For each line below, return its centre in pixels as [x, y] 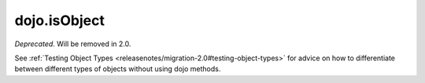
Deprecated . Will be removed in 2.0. [73, 44]
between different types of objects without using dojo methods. [118, 69]
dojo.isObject [60, 20]
